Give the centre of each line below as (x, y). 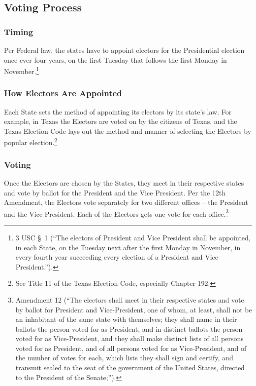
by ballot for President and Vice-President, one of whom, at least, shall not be (134, 309)
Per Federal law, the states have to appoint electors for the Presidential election (124, 50)
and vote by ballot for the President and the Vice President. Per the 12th (115, 192)
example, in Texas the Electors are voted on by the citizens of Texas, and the (121, 121)
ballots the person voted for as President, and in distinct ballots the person (129, 328)
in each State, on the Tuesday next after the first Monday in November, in (128, 247)
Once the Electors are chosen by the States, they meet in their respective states (124, 182)
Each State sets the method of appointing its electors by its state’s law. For (118, 111)
